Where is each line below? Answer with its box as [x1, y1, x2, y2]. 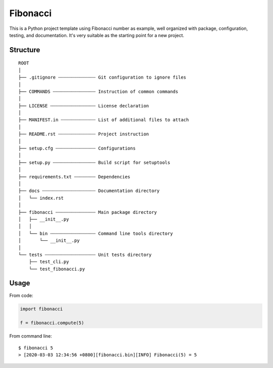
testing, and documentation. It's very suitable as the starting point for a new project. [9, 32, 185, 38]
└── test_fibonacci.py [28, 266, 85, 272]
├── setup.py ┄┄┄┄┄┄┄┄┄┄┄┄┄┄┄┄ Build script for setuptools [18, 160, 170, 165]
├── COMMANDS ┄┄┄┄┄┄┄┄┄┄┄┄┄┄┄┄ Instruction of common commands [18, 89, 178, 94]
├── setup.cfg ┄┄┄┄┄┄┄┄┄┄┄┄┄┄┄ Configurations [18, 145, 136, 152]
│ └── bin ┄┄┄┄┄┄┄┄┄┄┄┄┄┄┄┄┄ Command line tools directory [18, 231, 173, 236]
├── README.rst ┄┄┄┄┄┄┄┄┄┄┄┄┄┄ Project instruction [18, 131, 149, 137]
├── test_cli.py [28, 259, 69, 265]
